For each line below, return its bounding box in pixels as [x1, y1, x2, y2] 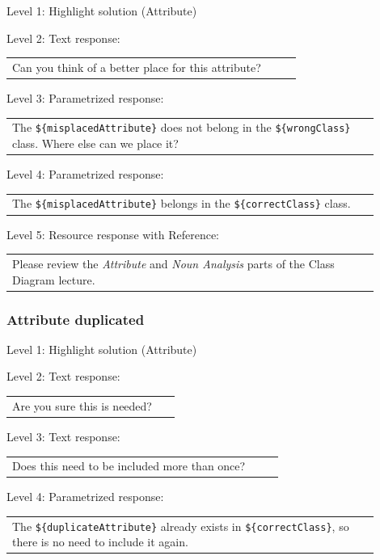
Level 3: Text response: [6, 427, 120, 444]
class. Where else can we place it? [12, 135, 179, 152]
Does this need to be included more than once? [12, 457, 246, 474]
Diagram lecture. [12, 271, 95, 288]
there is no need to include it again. [12, 533, 188, 550]
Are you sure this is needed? [12, 397, 152, 414]
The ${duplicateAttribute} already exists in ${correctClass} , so [12, 517, 349, 534]
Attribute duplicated [6, 309, 145, 329]
